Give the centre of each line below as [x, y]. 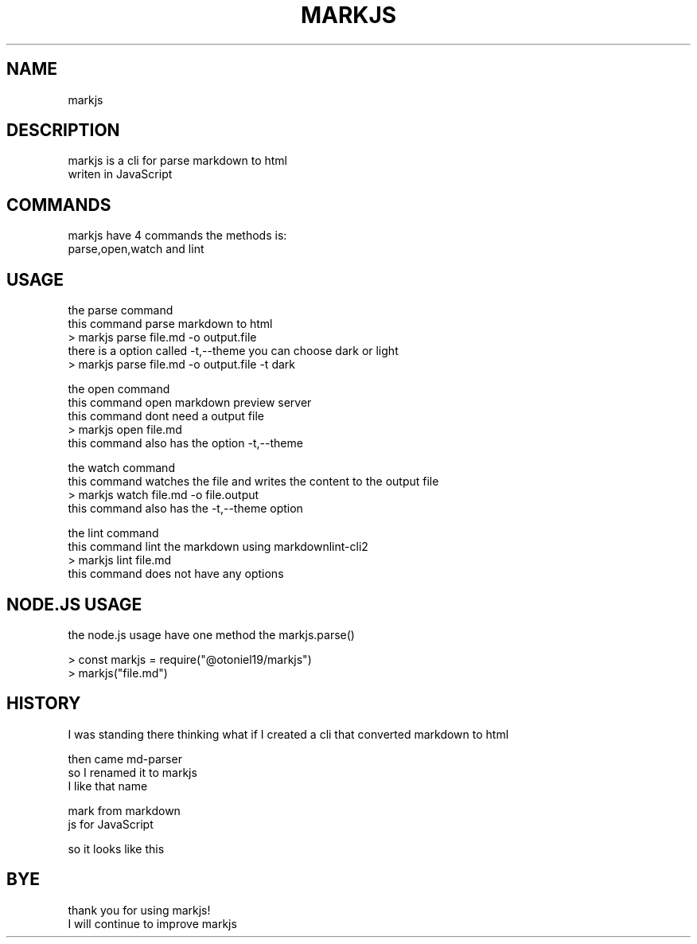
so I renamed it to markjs [132, 772]
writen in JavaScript [120, 174]
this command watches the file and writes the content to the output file [253, 482]
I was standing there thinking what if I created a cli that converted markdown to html [288, 734]
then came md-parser [125, 759]
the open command [119, 389]
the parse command [121, 310]
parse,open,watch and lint [136, 249]
